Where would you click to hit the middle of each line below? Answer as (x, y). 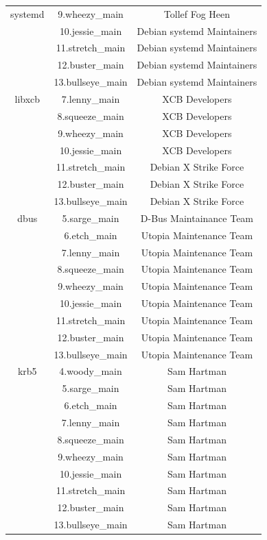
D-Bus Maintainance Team (197, 218)
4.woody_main (91, 371)
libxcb (27, 98)
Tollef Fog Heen (197, 13)
